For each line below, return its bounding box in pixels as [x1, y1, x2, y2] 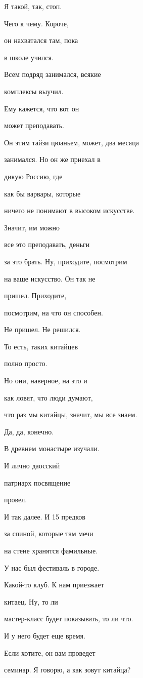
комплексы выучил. [4, 86, 64, 96]
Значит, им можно [4, 222, 60, 232]
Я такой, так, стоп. [4, 1, 62, 11]
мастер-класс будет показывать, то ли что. [4, 613, 133, 624]
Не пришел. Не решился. [4, 324, 81, 335]
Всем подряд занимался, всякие [4, 69, 101, 79]
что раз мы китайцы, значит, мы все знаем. [4, 409, 137, 420]
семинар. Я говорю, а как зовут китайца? [4, 664, 131, 675]
